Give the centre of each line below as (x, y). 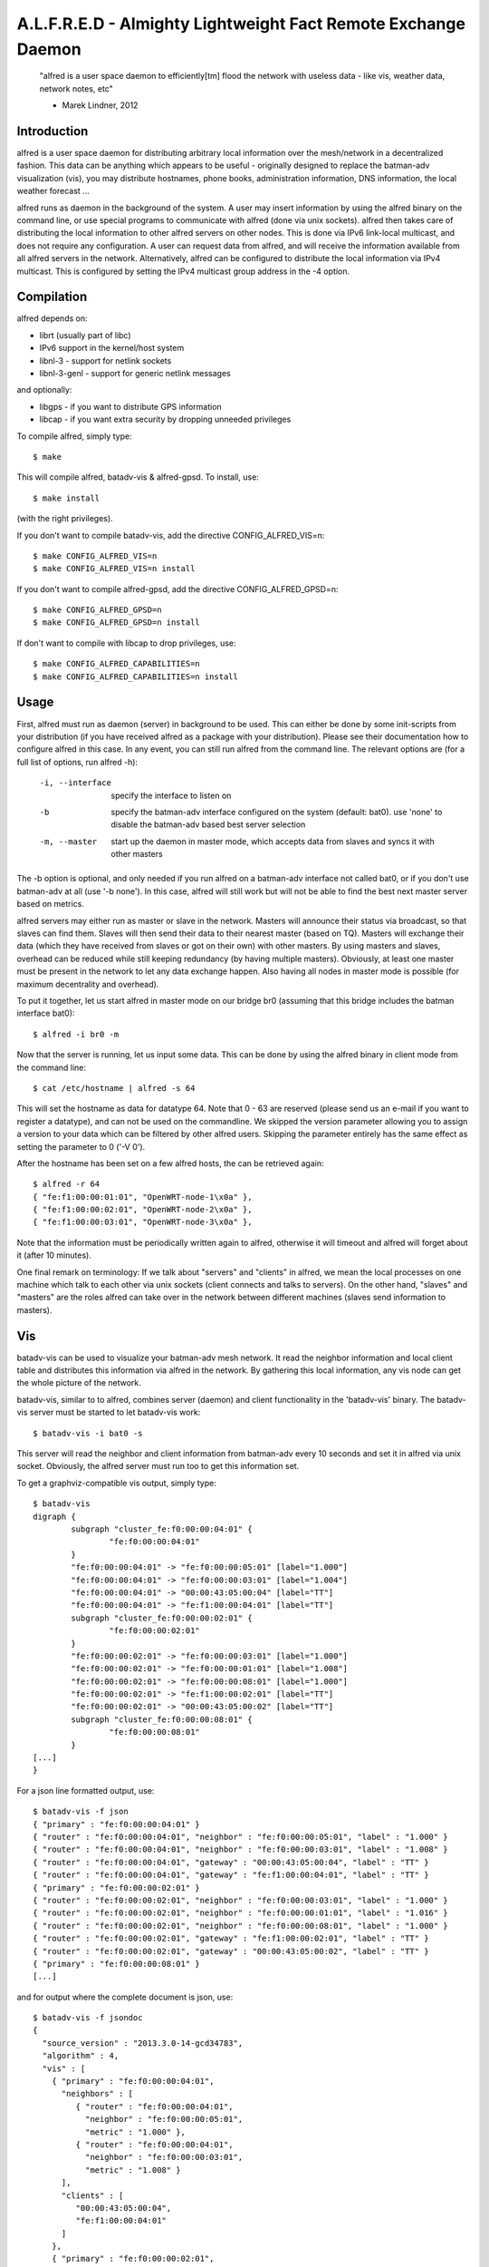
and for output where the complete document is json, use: (125, 1997)
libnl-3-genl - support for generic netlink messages (135, 374)
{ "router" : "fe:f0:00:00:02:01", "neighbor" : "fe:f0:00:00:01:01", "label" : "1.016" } (240, 1913)
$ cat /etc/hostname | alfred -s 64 (114, 1088)
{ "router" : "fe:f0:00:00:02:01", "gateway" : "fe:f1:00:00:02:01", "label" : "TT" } (231, 1939)
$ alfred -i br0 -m (76, 1034)
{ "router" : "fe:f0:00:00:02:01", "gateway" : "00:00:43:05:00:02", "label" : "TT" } (231, 1951)
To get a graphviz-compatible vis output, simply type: (117, 1483)
